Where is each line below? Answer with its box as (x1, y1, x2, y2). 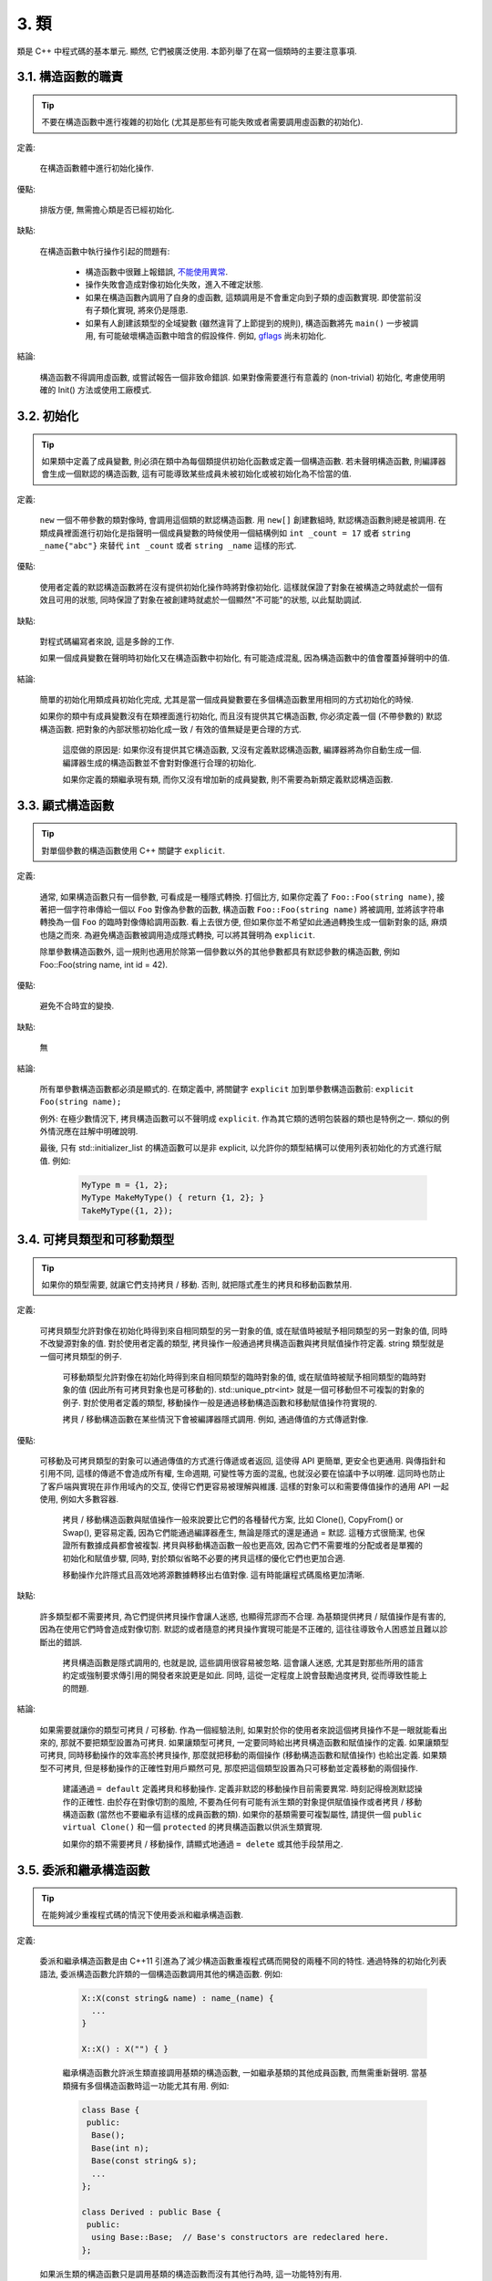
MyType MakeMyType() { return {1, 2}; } (81, 1193, 264, 1203)
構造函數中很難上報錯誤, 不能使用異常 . (85, 266, 229, 277)
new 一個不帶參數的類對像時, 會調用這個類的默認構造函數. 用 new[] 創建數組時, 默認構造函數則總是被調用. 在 (39, 515, 446, 526)
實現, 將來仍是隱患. (117, 305, 189, 316)
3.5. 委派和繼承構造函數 (16, 1862, 150, 1878)
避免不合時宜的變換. (39, 1000, 115, 1012)
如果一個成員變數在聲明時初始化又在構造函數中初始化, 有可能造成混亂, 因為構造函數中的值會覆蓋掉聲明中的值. (39, 652, 450, 663)
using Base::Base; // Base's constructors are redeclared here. (91, 2232, 390, 2243)
